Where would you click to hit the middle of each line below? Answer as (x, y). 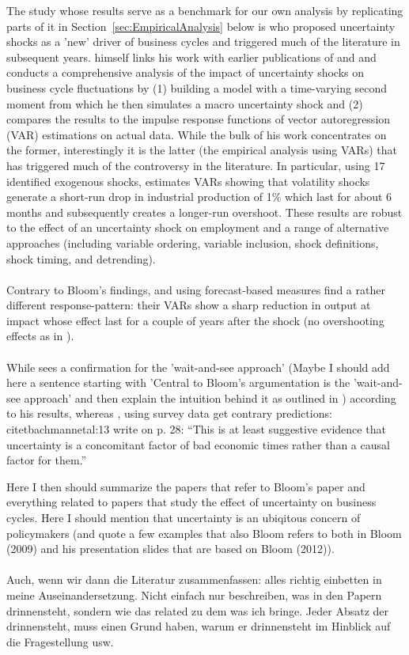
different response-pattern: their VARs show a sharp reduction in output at (189, 305)
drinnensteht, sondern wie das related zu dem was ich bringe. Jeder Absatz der (198, 610)
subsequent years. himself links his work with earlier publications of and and (191, 57)
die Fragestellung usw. (60, 641)
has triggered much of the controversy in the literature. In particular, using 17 (196, 165)
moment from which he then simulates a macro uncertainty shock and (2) (185, 103)
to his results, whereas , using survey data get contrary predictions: (169, 413)
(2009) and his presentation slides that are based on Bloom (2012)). (170, 549)
